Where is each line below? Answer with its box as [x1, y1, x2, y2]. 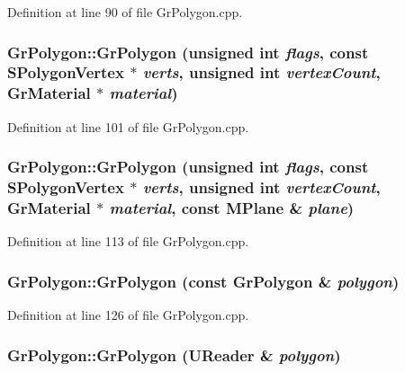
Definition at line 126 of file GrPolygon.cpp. [7, 306, 249, 324]
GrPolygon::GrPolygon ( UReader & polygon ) [7, 343, 341, 366]
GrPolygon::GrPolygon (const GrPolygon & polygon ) [7, 270, 400, 292]
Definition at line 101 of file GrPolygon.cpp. [7, 117, 249, 136]
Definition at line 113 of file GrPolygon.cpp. [7, 232, 249, 251]
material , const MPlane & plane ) [109, 197, 355, 219]
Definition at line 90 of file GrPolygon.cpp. [7, 3, 243, 21]
